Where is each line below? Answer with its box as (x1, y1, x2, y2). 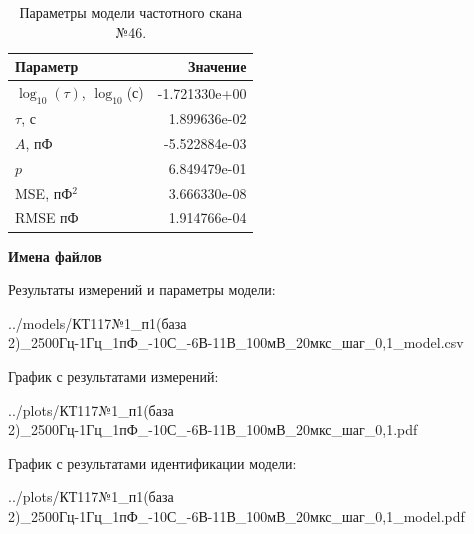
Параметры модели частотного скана (19, 2, 242, 22)
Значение (188, 56, 247, 77)
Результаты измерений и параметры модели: (8, 279, 276, 300)
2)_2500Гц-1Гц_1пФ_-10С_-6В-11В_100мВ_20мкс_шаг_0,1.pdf (8, 419, 418, 440)
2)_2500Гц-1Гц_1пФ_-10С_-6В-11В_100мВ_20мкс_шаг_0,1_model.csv (8, 332, 464, 353)
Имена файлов (8, 245, 102, 266)
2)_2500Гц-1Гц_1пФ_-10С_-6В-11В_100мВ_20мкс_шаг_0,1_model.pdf (8, 505, 465, 526)
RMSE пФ (15, 207, 79, 228)
